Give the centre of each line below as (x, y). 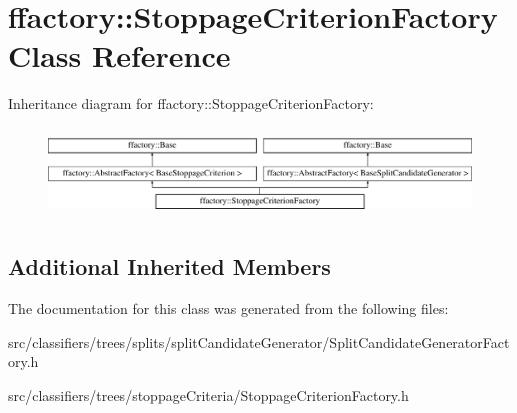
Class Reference (119, 55)
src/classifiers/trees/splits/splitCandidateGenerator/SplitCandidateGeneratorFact (259, 341)
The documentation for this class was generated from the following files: (228, 308)
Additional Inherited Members (169, 266)
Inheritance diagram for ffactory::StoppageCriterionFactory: (191, 103)
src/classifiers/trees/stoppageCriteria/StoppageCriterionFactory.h (208, 394)
